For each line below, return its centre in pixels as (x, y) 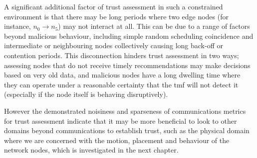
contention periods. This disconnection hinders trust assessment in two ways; (122, 55)
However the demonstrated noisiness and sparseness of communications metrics (125, 111)
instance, (17, 26)
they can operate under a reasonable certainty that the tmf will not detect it (121, 84)
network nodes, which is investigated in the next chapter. (91, 150)
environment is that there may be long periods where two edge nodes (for (116, 16)
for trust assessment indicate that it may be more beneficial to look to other (121, 120)
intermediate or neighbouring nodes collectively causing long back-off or (114, 45)
